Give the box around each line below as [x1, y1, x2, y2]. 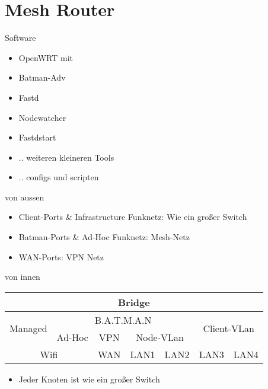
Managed [9, 321, 47, 336]
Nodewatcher [18, 111, 66, 123]
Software [5, 31, 36, 44]
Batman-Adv [18, 71, 66, 84]
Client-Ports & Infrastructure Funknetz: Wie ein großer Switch [18, 211, 247, 223]
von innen [5, 270, 40, 283]
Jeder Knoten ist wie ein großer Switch [18, 372, 160, 385]
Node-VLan [136, 330, 184, 344]
